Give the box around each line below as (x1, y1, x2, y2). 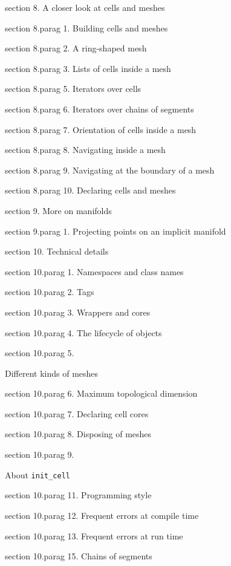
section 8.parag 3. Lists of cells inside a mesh (5, 62, 171, 74)
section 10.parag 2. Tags (5, 285, 94, 298)
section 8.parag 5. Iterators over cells (5, 82, 142, 95)
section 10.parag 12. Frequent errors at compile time (5, 509, 199, 521)
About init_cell (5, 468, 71, 481)
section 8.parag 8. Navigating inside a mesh (5, 143, 166, 156)
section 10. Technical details (5, 245, 109, 258)
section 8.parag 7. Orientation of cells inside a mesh (5, 123, 197, 135)
